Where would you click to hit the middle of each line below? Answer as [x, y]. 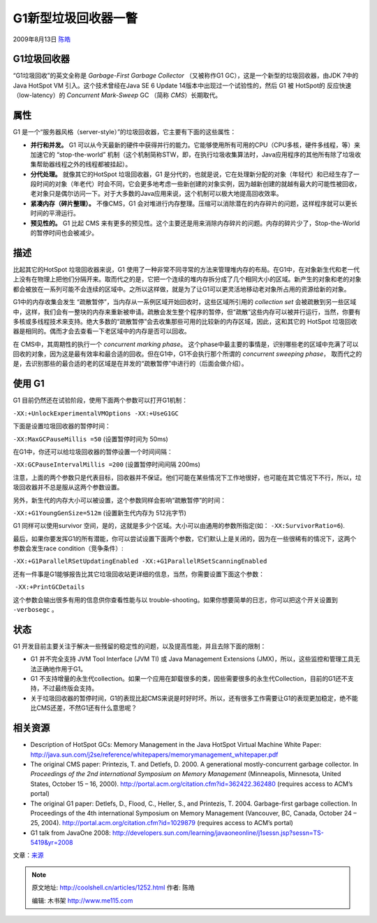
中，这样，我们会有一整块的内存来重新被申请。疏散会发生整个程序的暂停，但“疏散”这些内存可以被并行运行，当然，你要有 [187, 312]
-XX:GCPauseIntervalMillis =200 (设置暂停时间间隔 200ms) [106, 464]
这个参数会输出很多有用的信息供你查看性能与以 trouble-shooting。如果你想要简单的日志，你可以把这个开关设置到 [176, 600]
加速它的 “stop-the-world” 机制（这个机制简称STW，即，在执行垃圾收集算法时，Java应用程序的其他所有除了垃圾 [193, 155]
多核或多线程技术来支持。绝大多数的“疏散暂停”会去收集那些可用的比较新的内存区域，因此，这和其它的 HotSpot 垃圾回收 [185, 321]
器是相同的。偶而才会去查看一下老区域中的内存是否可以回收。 [102, 331]
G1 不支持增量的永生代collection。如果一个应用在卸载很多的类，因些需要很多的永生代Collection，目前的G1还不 [189, 679]
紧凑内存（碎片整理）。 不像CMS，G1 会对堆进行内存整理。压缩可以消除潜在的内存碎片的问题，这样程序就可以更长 [194, 203]
